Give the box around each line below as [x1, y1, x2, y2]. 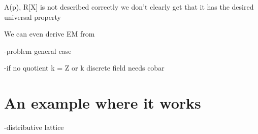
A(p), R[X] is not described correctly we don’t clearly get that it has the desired [4, 2, 254, 12]
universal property [4, 11, 61, 22]
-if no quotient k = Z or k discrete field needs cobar [4, 62, 165, 73]
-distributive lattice [4, 122, 64, 132]
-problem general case [4, 45, 72, 56]
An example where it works [4, 92, 201, 113]
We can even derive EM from [4, 28, 95, 39]
